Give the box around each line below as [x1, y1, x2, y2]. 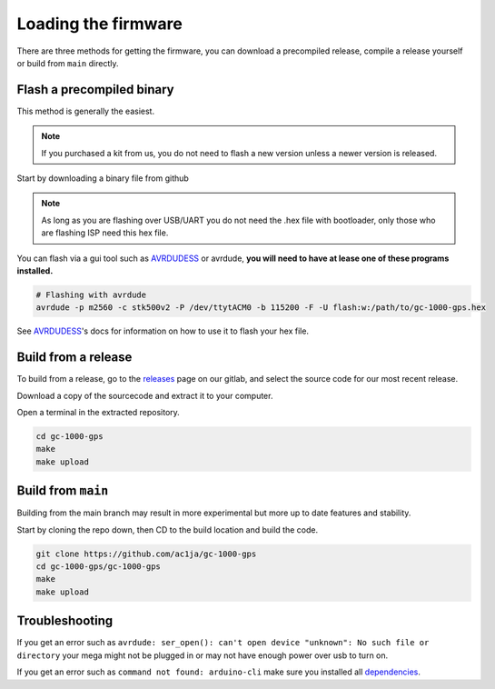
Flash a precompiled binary [16, 82, 174, 97]
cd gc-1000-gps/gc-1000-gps [35, 562, 161, 572]
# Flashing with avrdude [35, 289, 147, 300]
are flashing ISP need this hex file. [41, 227, 169, 238]
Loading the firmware [16, 14, 183, 34]
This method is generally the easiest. [16, 105, 154, 116]
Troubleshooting [16, 614, 114, 629]
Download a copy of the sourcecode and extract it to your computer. [16, 390, 273, 401]
